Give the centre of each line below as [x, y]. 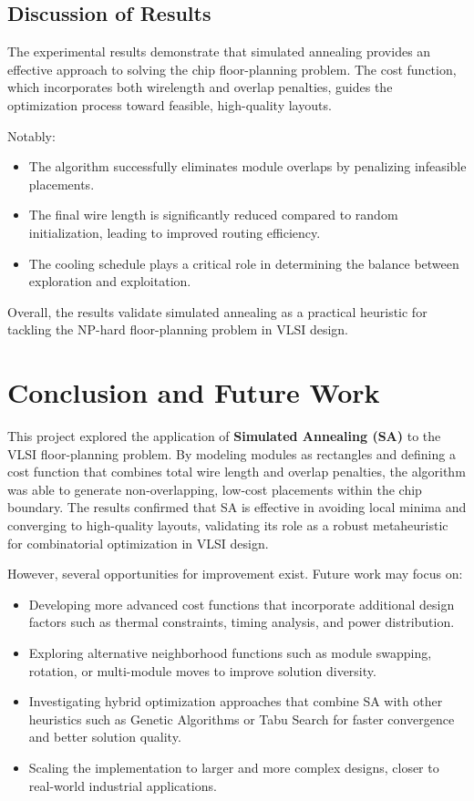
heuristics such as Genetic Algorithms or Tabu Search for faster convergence [242, 719]
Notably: [31, 135]
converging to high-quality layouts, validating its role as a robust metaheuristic [228, 525]
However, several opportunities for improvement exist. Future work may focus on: [235, 574]
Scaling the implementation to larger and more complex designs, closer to [234, 767]
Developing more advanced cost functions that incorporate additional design [242, 604]
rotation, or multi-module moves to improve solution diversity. [202, 670]
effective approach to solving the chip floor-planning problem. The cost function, [232, 69]
